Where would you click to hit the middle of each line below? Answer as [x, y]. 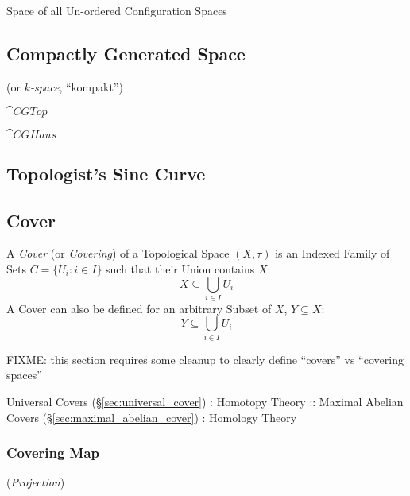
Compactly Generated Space [126, 53]
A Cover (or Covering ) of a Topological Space [118, 253]
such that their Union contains [180, 268]
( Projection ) [36, 482]
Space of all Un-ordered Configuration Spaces [117, 10]
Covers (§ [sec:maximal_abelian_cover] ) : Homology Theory [152, 417]
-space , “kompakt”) [76, 86]
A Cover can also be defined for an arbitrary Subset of [139, 308]
